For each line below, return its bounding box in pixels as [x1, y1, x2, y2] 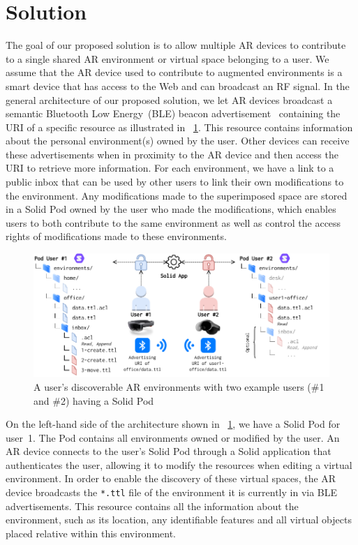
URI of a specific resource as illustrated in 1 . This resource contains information [6, 119, 353, 134]
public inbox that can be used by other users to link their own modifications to [6, 174, 344, 189]
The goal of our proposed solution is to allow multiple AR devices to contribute [6, 38, 346, 52]
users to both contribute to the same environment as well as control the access [6, 215, 341, 230]
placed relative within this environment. [6, 525, 177, 540]
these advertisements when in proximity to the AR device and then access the [6, 147, 338, 161]
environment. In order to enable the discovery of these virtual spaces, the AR [6, 471, 336, 486]
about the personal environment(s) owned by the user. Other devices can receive [6, 133, 350, 148]
